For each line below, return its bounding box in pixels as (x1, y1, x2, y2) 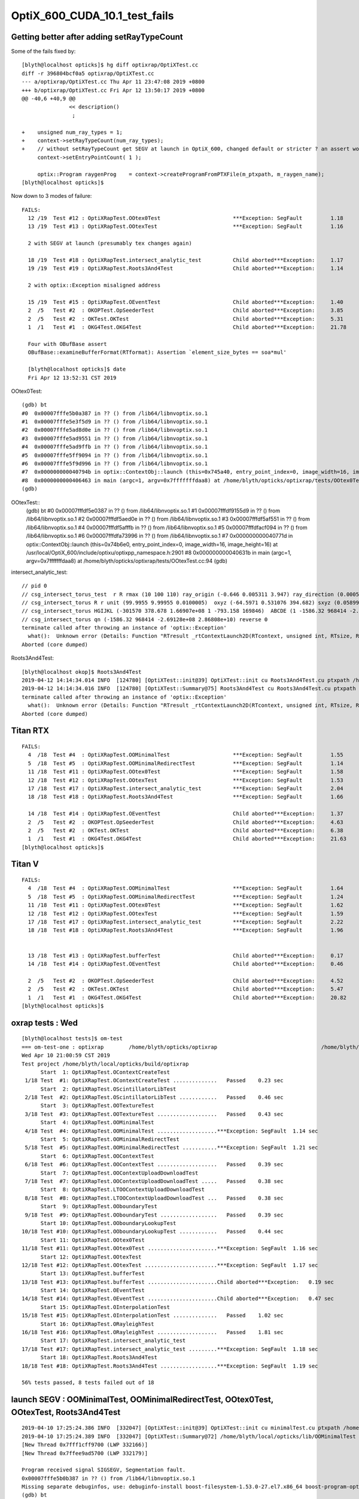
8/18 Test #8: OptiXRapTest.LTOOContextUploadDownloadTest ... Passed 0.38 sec (25, 1194, 284, 1202)
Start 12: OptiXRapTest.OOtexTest (40, 1253, 142, 1260)
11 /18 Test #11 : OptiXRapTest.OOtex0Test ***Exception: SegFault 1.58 (28, 768, 343, 775)
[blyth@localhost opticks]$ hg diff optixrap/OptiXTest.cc (22, 62, 199, 68)
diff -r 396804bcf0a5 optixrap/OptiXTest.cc (22, 70, 155, 77)
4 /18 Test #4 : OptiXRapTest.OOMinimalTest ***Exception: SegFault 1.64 (28, 885, 343, 892)
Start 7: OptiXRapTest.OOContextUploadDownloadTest (40, 1169, 199, 1176)
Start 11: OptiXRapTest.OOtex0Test (40, 1236, 145, 1244)
